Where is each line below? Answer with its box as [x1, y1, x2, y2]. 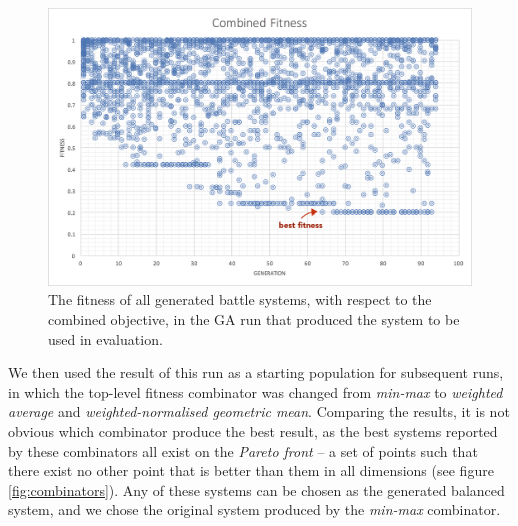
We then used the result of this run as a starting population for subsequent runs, [8, 362, 504, 383]
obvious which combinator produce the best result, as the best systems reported [8, 420, 498, 441]
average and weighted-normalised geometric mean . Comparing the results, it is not [8, 401, 510, 422]
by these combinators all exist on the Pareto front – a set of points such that [8, 440, 478, 461]
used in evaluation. [48, 328, 163, 349]
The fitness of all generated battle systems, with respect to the [48, 289, 432, 310]
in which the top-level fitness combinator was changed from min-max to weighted [8, 381, 503, 402]
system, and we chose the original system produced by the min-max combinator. [8, 499, 501, 520]
